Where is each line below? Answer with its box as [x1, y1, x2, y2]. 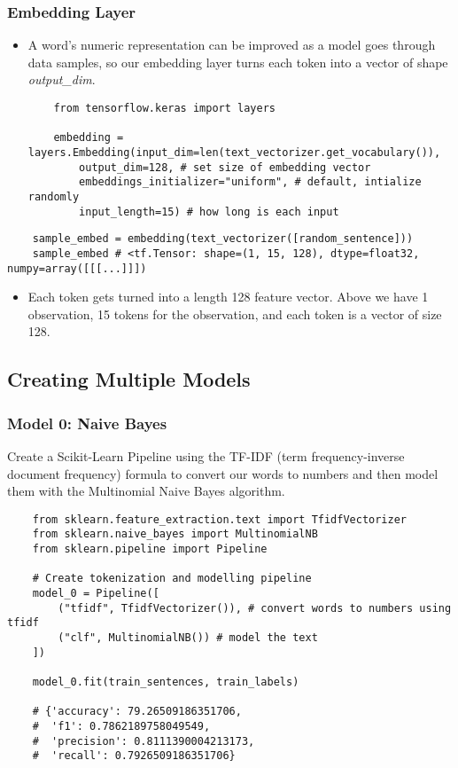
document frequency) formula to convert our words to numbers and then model [7, 464, 439, 482]
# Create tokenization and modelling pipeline [32, 572, 312, 585]
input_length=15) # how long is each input [79, 205, 339, 218]
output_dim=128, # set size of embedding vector [79, 161, 371, 174]
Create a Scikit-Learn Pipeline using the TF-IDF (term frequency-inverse [7, 447, 405, 465]
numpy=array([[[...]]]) [7, 262, 147, 275]
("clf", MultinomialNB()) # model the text [58, 631, 318, 645]
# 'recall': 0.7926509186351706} [32, 749, 236, 763]
